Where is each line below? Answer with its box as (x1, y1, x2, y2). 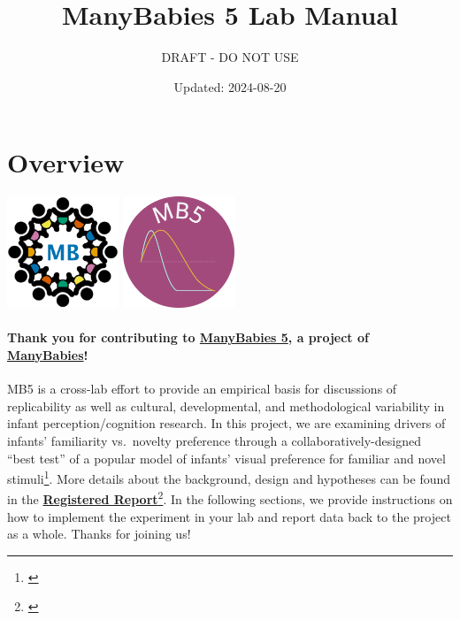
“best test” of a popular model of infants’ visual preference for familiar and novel (7, 448, 446, 467)
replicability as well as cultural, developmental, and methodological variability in (7, 396, 445, 415)
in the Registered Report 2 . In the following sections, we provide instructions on (7, 487, 453, 509)
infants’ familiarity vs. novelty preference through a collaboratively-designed (7, 432, 421, 450)
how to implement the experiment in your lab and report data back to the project (7, 507, 451, 525)
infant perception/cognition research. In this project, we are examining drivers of (7, 414, 446, 432)
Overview (7, 144, 125, 180)
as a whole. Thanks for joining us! (7, 524, 191, 543)
